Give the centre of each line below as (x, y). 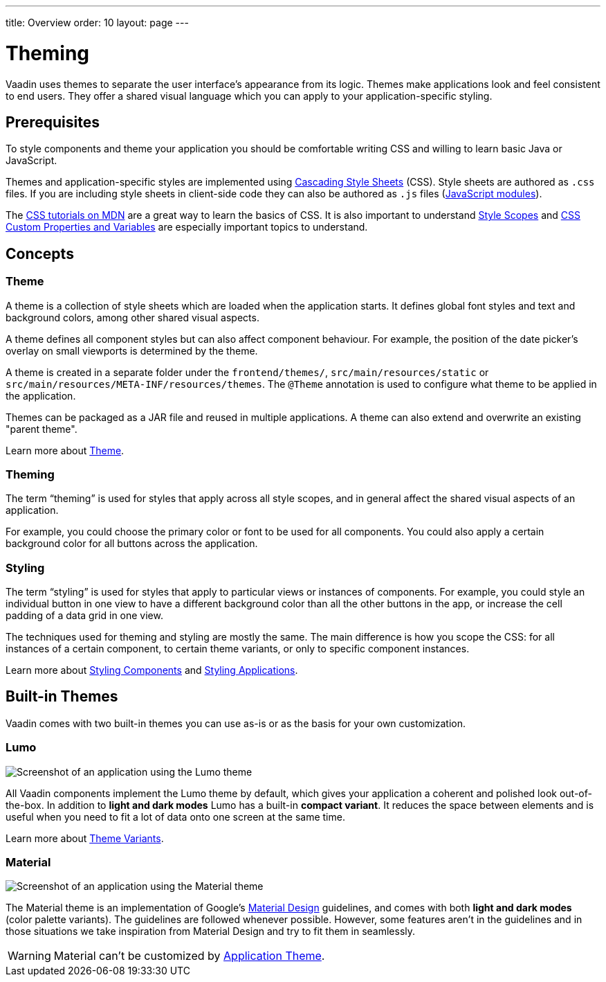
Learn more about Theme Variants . (85, 838)
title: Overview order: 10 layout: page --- (97, 23)
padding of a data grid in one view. (84, 616)
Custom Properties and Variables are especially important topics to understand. (187, 227)
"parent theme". (42, 429)
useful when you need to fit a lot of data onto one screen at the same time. (175, 816)
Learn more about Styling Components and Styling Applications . (152, 670)
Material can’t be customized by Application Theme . (189, 956)
